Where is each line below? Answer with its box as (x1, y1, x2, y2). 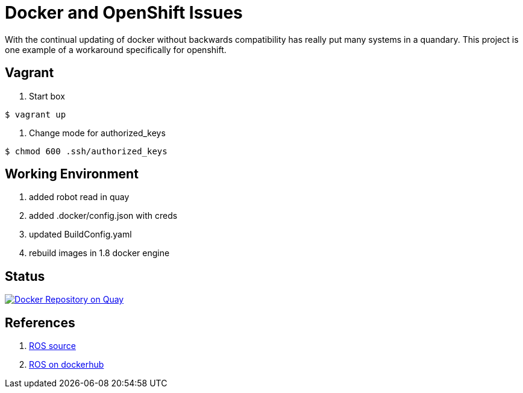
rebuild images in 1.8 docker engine (29, 248, 170, 259)
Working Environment (5, 166, 139, 182)
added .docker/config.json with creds (29, 210, 178, 221)
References (5, 315, 75, 330)
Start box (29, 90, 65, 101)
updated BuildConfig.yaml (29, 229, 132, 240)
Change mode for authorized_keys (29, 127, 166, 138)
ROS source (29, 341, 76, 351)
